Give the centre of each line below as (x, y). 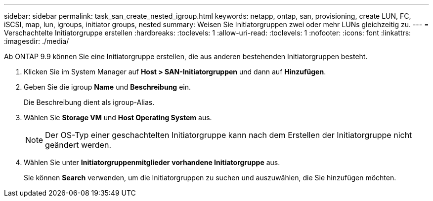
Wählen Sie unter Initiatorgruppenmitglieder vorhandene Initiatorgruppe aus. (152, 162)
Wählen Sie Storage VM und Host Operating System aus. (118, 117)
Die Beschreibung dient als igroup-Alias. (89, 102)
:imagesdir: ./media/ (37, 41)
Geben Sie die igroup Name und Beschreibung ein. (108, 87)
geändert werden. (78, 145)
